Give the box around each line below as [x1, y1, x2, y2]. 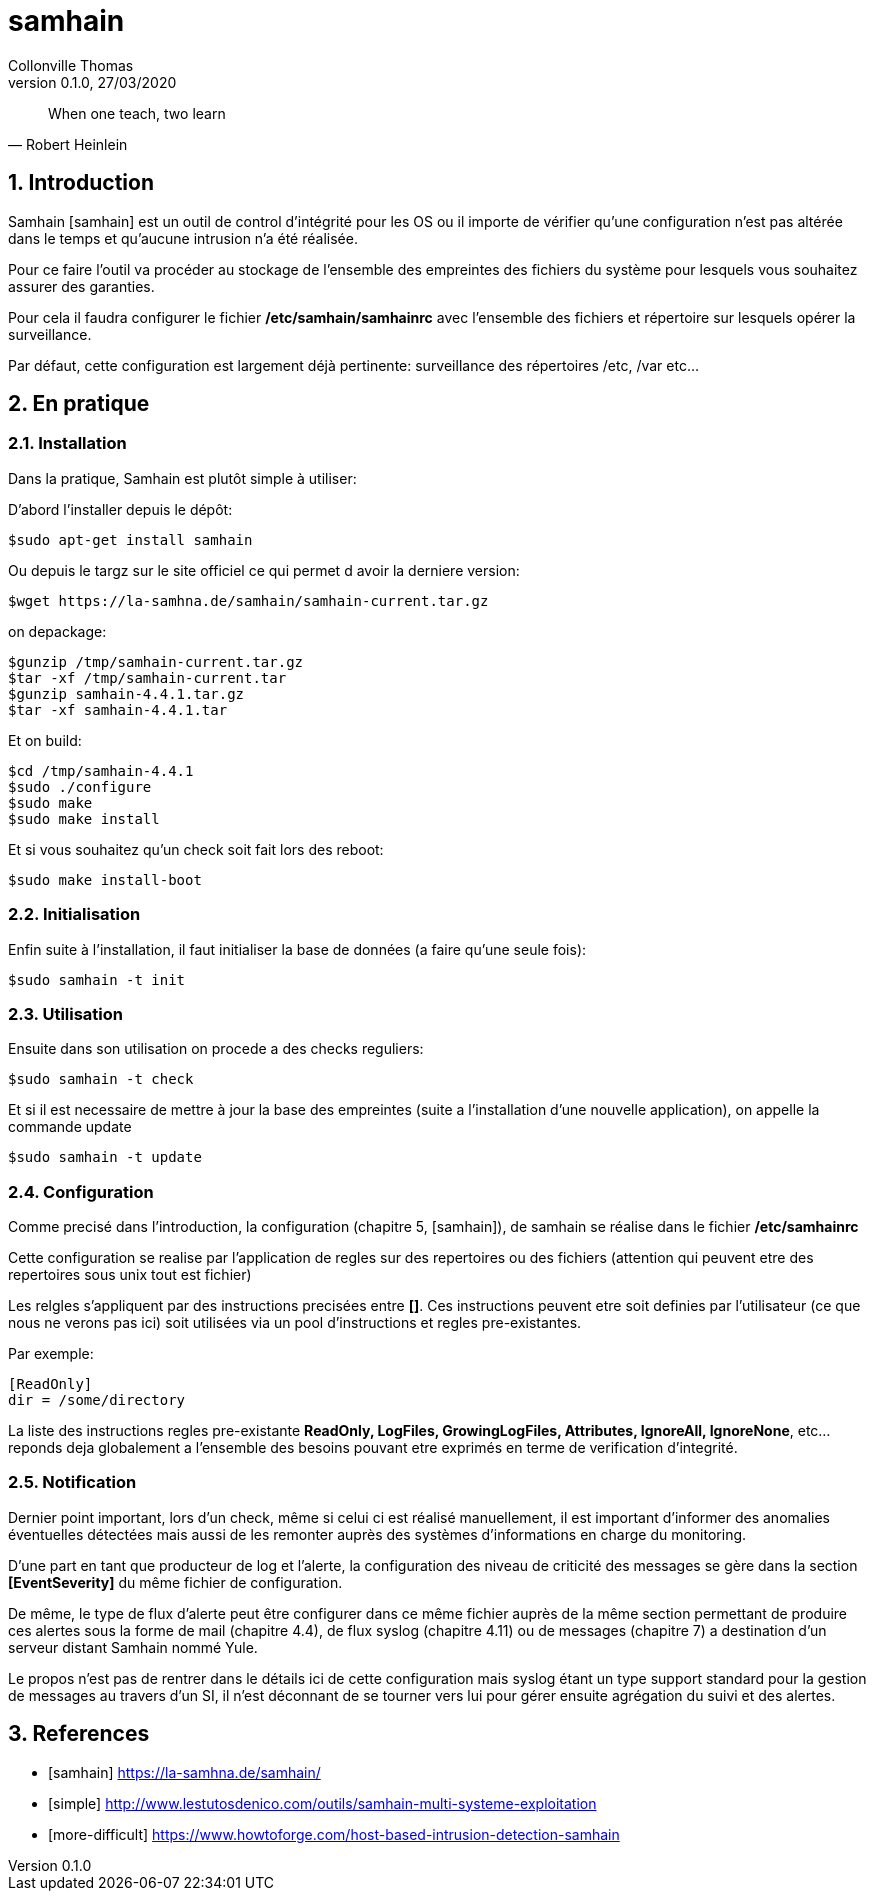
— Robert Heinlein [8, 135, 128, 153]
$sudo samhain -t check [8, 1071, 194, 1088]
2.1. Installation [8, 433, 127, 454]
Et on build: [8, 731, 82, 749]
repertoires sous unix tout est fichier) [8, 1266, 252, 1284]
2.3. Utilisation [8, 1003, 124, 1024]
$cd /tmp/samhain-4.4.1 [8, 762, 194, 779]
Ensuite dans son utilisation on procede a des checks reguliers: [8, 1040, 424, 1058]
